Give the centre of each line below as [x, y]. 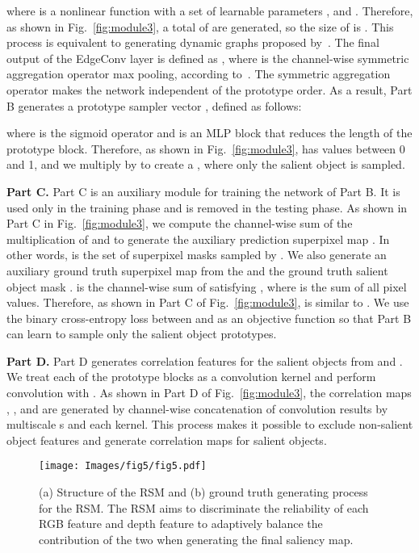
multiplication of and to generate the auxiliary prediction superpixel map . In [198, 239]
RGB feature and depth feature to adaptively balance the [181, 524]
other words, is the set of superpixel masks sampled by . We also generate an [197, 255]
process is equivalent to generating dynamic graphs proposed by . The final [193, 42]
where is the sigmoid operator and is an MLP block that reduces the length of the [209, 133]
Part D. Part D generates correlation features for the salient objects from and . [205, 360]
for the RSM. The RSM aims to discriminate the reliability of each [204, 507]
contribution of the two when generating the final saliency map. [196, 539]
